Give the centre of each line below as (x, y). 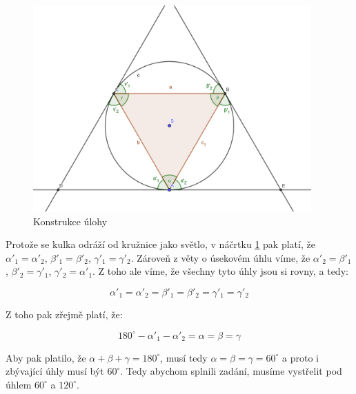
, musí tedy (184, 357)
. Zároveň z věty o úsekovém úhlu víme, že (220, 257)
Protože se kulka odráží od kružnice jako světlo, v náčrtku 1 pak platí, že (160, 244)
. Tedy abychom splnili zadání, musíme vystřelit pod (231, 371)
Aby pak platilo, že (46, 357)
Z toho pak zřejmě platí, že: (64, 314)
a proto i (301, 357)
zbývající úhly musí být (55, 371)
